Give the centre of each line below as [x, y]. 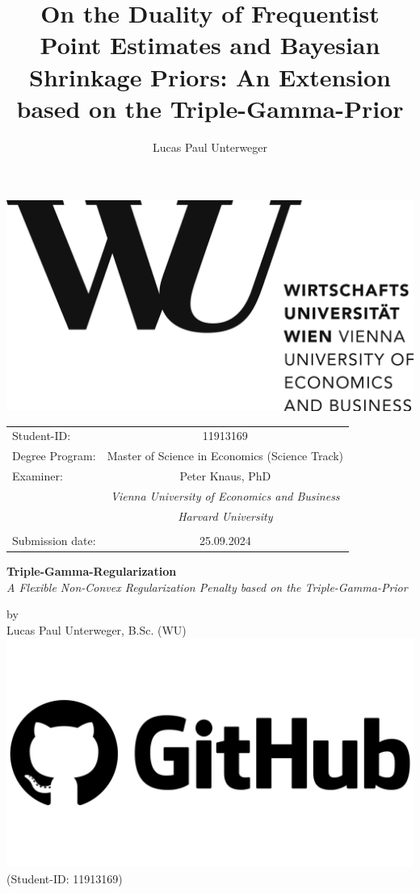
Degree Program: [54, 456]
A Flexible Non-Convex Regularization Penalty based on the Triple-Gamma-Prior [207, 587]
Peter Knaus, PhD [225, 476]
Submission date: [54, 540]
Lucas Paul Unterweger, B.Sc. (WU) [97, 629]
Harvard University [225, 516]
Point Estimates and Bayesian [210, 45]
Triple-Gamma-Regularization [92, 571]
